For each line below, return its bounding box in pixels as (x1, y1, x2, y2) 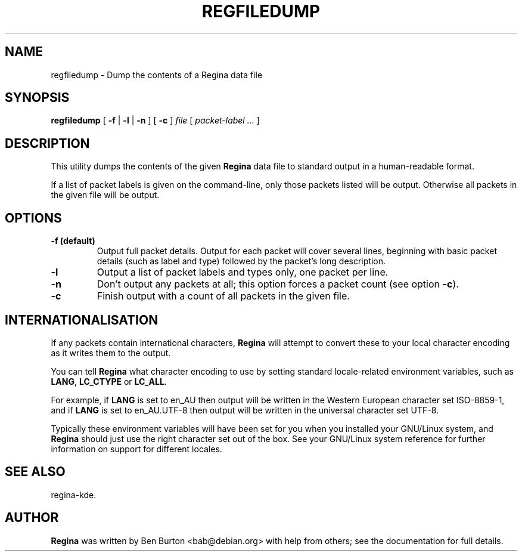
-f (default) (51, 236, 95, 246)
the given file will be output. (51, 190, 160, 200)
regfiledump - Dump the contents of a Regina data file (51, 69, 263, 80)
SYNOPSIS (5, 90, 70, 106)
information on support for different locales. (51, 443, 222, 454)
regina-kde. (51, 489, 97, 500)
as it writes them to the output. (51, 347, 171, 358)
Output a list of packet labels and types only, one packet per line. (97, 266, 389, 279)
